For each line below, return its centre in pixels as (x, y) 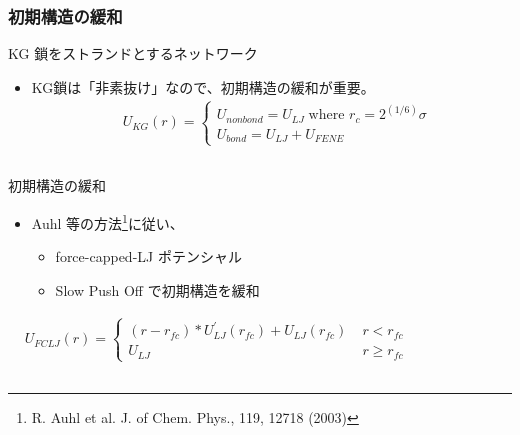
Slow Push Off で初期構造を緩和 (157, 289)
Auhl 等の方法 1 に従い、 (107, 221)
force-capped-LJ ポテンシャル (148, 256)
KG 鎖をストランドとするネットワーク (133, 53)
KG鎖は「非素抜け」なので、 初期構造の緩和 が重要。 (203, 86)
